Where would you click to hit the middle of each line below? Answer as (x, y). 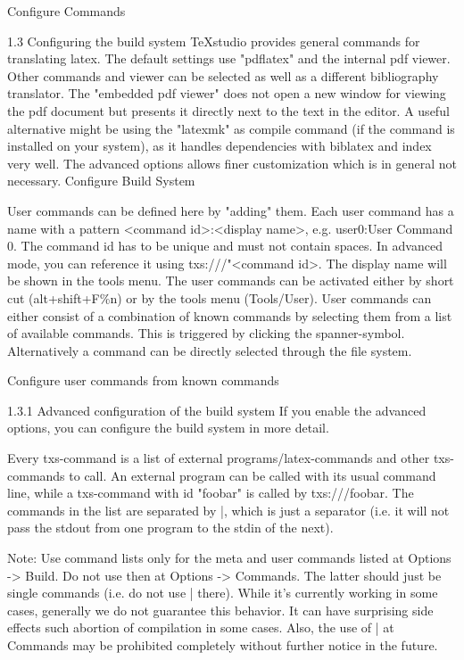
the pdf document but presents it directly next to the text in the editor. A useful (228, 110)
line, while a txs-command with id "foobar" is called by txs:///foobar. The (211, 493)
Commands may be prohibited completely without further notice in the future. (223, 645)
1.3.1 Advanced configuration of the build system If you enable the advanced (217, 410)
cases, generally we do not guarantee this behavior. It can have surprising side (220, 610)
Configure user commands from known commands (143, 380)
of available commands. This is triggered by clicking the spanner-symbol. (206, 333)
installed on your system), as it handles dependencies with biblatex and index (220, 146)
